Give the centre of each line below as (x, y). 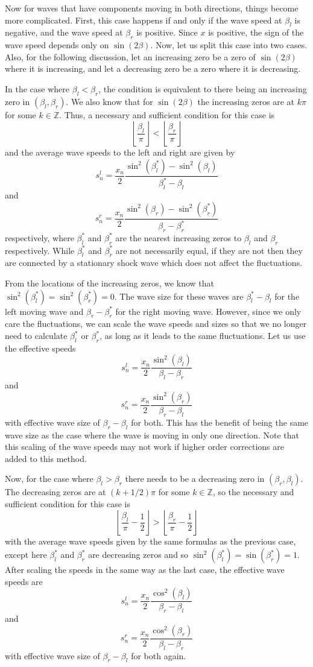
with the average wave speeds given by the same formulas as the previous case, (150, 541)
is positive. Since (167, 32)
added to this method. (46, 458)
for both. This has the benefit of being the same (220, 422)
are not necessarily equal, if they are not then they (209, 250)
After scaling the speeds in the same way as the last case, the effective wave (145, 570)
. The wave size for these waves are (179, 296)
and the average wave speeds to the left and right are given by (120, 152)
